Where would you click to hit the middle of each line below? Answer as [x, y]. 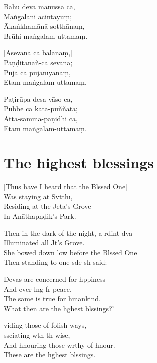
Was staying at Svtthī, [38, 196]
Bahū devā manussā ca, [40, 6]
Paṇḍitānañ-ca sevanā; [38, 62]
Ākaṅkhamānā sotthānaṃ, [44, 26]
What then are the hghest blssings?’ [59, 308]
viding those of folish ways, [45, 325]
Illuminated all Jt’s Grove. [44, 243]
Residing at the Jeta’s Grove [48, 206]
